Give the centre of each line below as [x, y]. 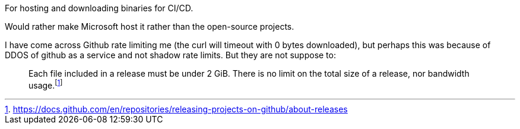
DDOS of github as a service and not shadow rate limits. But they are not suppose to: [170, 55]
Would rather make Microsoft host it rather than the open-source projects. [150, 26]
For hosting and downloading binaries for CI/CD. [99, 8]
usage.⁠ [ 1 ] [46, 84]
